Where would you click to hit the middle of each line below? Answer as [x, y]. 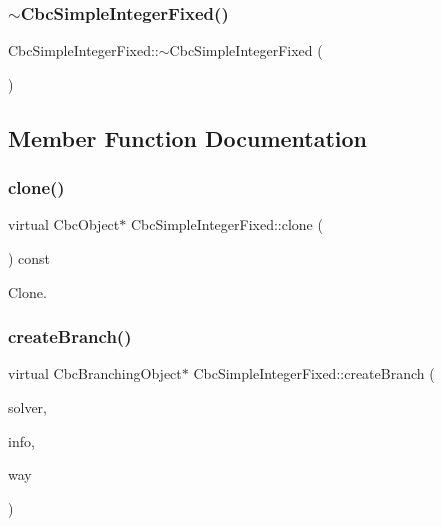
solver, [28, 407]
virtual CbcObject [64, 224]
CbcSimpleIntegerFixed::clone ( [226, 224]
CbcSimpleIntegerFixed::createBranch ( [314, 373]
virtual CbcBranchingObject [95, 373]
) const [29, 258]
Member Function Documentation [188, 137]
